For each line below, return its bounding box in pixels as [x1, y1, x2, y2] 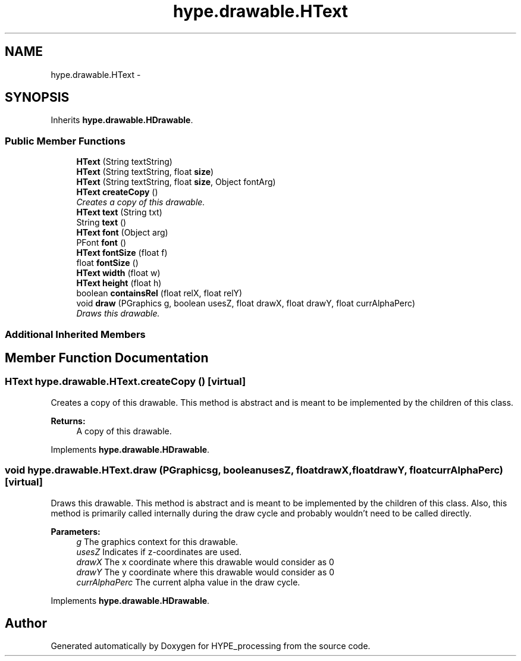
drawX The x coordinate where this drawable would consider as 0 [76, 556, 334, 567]
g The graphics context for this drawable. [76, 536, 238, 547]
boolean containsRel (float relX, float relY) [76, 288, 243, 299]
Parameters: [51, 526, 101, 537]
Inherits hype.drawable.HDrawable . [51, 115, 193, 126]
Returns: [51, 415, 86, 426]
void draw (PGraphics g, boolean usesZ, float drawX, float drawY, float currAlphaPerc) [76, 298, 416, 309]
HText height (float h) [76, 278, 162, 289]
